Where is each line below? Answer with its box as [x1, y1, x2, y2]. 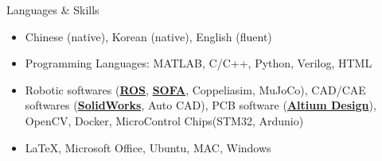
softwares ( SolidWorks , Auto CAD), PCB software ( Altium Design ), [25, 97, 376, 113]
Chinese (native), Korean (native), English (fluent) [25, 28, 272, 44]
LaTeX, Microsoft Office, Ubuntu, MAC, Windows [25, 139, 271, 155]
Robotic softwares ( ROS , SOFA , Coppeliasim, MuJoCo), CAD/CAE [25, 81, 366, 98]
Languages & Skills [6, 2, 99, 17]
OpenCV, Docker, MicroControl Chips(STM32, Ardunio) [25, 112, 304, 128]
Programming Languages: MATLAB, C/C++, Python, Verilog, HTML [25, 55, 372, 71]
